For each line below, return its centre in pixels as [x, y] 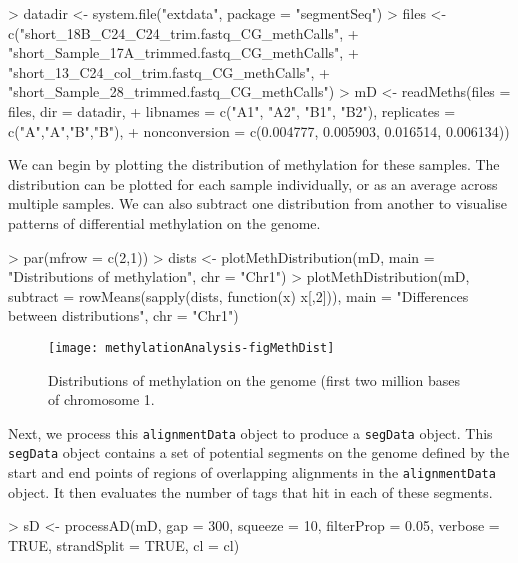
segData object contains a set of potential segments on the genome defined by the [259, 452]
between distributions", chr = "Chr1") [123, 315]
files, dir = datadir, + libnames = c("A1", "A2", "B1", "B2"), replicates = [232, 110]
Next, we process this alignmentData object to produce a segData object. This [250, 432]
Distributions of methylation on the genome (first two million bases [254, 379]
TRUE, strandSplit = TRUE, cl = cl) [124, 544]
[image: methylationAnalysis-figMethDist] [191, 347]
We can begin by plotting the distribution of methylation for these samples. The [254, 164]
